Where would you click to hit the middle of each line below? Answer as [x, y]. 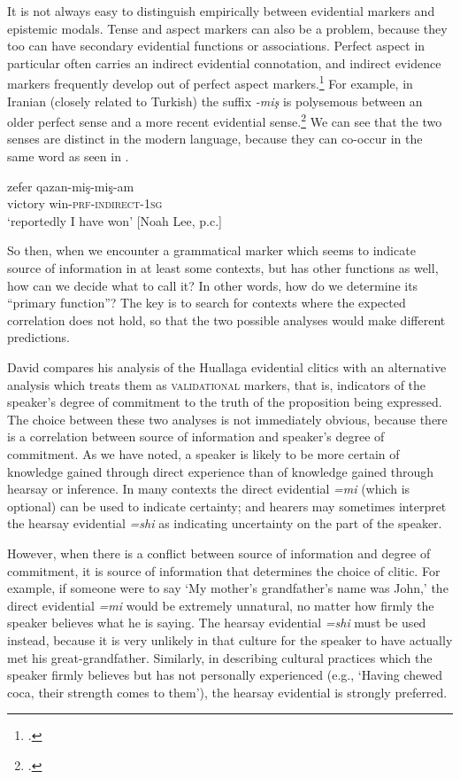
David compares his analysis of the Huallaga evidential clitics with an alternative [227, 367]
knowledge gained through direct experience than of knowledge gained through [221, 471]
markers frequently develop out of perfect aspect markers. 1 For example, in [210, 82]
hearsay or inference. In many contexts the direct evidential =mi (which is [209, 489]
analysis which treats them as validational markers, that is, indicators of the [217, 384]
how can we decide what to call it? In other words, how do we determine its [213, 285]
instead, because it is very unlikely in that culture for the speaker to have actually [230, 639]
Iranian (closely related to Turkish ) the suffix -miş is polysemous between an [215, 101]
